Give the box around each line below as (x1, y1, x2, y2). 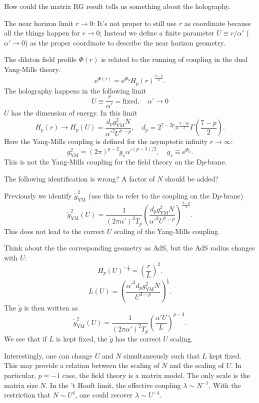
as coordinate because (184, 17, 251, 28)
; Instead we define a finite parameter (99, 27, 214, 38)
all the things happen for (4, 27, 80, 38)
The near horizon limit (4, 17, 73, 28)
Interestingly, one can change (4, 350, 93, 360)
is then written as (24, 302, 78, 312)
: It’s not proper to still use (93, 17, 177, 28)
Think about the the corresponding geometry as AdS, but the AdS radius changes (4, 242, 255, 253)
